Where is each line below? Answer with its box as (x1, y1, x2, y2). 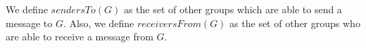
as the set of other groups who (229, 15, 360, 30)
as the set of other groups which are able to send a (123, 2, 342, 16)
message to (6, 15, 53, 30)
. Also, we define (63, 15, 134, 30)
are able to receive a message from (6, 29, 153, 44)
